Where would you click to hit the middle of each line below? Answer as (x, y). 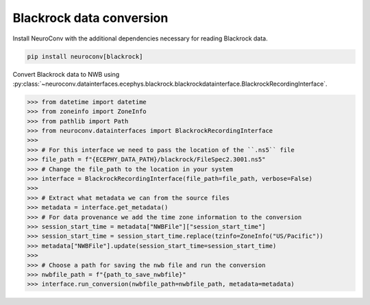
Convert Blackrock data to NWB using (66, 74)
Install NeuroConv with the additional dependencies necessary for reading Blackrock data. (140, 38)
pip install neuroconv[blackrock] (85, 56)
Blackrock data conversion (90, 18)
